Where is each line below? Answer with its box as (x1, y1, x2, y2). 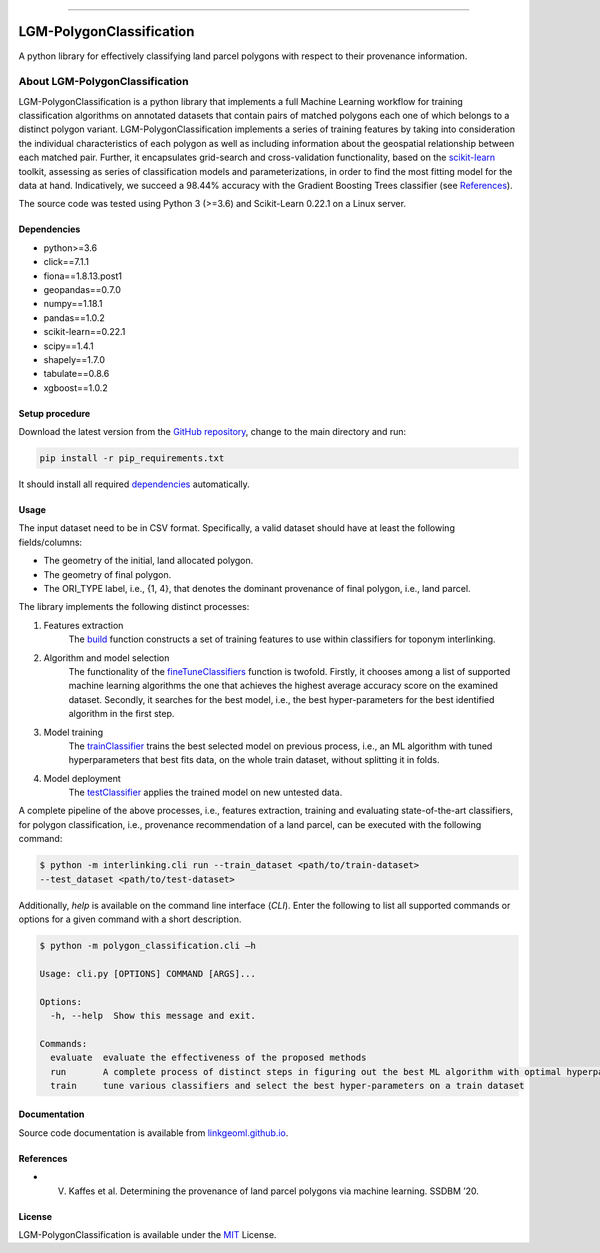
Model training (43, 726, 104, 738)
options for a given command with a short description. (18, 913, 242, 925)
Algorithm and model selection (43, 651, 170, 664)
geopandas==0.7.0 (43, 283, 122, 295)
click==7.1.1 (43, 256, 90, 268)
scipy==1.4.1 (43, 340, 94, 352)
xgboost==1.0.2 (43, 381, 109, 394)
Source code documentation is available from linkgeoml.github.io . (18, 1126, 289, 1139)
